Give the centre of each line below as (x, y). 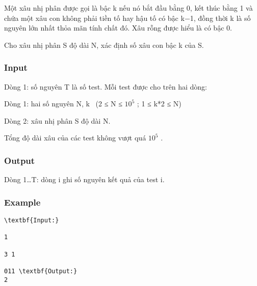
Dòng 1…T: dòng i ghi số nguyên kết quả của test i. (84, 179)
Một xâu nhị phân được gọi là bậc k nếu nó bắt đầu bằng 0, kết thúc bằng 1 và (128, 8)
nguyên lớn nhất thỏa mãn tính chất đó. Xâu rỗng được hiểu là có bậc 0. (118, 28)
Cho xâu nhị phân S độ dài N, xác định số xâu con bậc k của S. (104, 45)
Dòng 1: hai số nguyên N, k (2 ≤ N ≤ (63, 104)
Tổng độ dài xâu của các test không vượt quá (75, 138)
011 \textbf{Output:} (41, 271)
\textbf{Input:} (32, 220)
